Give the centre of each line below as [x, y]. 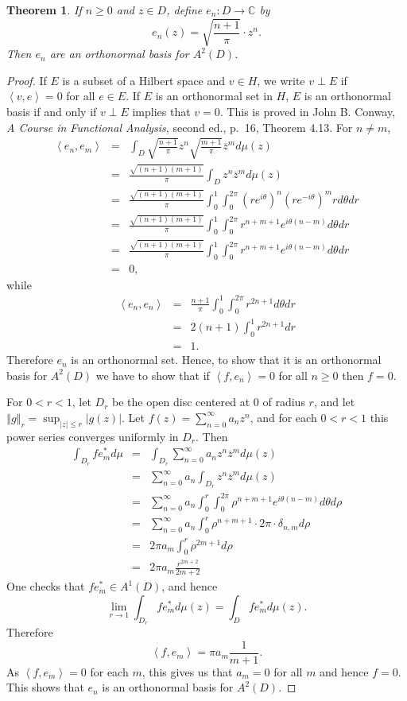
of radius [284, 402]
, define [184, 10]
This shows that [45, 687]
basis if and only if [52, 111]
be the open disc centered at [181, 402]
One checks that [46, 586]
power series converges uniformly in [93, 436]
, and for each [283, 417]
